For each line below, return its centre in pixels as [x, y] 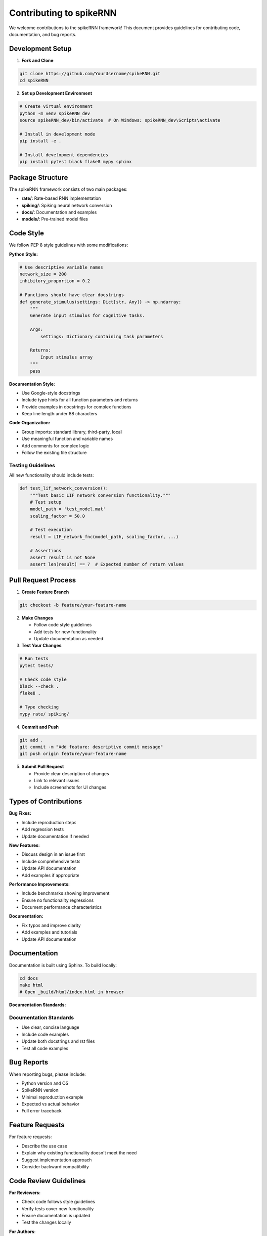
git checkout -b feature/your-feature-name [73, 605]
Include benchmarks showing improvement [66, 893]
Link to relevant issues [57, 781]
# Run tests [34, 659]
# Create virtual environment [56, 107]
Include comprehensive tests [51, 861]
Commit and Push [40, 727]
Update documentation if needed [55, 836]
